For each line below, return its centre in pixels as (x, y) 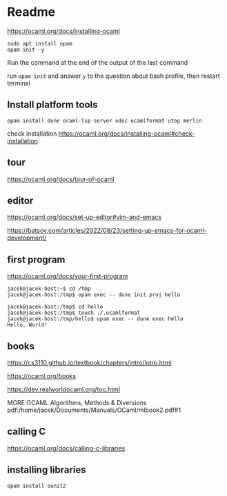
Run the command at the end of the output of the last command (98, 62)
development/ (27, 238)
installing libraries (47, 470)
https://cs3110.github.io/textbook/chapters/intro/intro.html (89, 363)
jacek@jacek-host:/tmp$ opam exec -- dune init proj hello (94, 295)
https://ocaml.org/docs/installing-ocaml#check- (127, 133)
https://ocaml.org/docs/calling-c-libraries (66, 448)
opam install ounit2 (37, 486)
